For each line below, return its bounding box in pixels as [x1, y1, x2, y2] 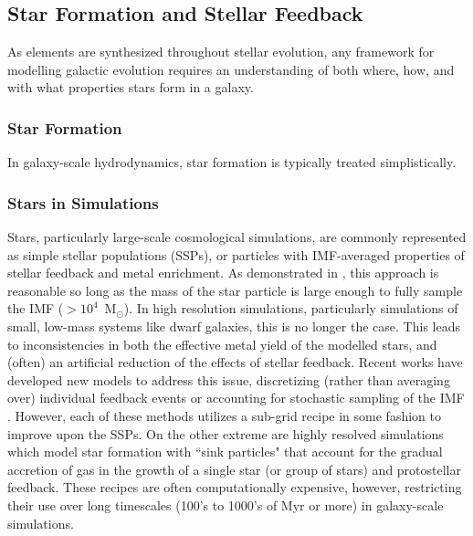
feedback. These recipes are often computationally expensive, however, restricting [7, 478, 462, 497]
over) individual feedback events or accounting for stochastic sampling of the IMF [7, 388, 465, 407]
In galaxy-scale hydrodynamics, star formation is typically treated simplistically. [7, 152, 457, 172]
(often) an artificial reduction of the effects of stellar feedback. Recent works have [7, 352, 463, 372]
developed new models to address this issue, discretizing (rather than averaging [7, 370, 450, 389]
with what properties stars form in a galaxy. [7, 78, 254, 97]
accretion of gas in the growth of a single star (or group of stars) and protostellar [7, 459, 461, 478]
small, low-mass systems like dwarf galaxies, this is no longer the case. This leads [7, 316, 460, 335]
